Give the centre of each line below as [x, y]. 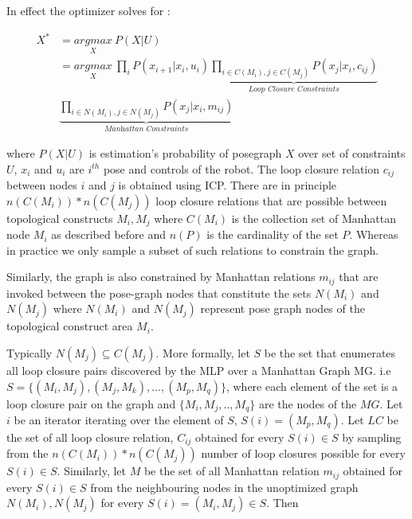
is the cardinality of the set [273, 234]
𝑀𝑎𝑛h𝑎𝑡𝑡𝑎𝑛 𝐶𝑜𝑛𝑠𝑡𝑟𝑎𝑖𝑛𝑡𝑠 [146, 129]
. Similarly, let [91, 471]
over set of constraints [352, 153]
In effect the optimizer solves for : [88, 10]
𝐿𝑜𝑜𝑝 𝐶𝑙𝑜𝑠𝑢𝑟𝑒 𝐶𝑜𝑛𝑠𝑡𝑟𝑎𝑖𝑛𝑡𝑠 [294, 90]
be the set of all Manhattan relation [232, 471]
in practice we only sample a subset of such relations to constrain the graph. [193, 250]
